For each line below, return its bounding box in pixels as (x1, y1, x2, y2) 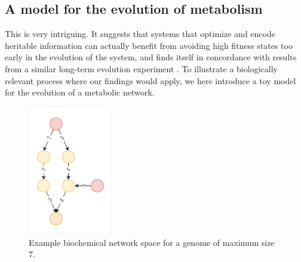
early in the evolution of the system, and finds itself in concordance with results (5, 51, 297, 63)
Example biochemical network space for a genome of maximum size (29, 236, 275, 248)
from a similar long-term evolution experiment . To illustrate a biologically (5, 62, 278, 75)
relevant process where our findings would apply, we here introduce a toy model (5, 74, 296, 87)
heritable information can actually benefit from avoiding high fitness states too (5, 39, 293, 51)
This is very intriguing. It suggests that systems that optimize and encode (5, 27, 275, 40)
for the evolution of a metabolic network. (5, 86, 155, 98)
